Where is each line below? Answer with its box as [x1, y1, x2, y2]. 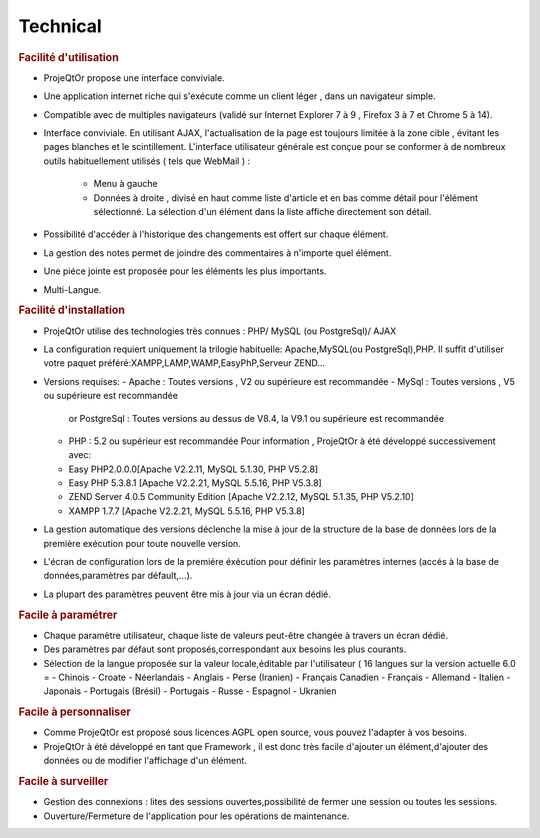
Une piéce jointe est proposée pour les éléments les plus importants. [43, 265, 327, 277]
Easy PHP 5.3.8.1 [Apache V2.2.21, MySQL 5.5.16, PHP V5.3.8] [68, 477, 322, 489]
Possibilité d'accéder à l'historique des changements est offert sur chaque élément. [43, 228, 389, 240]
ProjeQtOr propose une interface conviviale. [43, 71, 225, 84]
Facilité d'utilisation [18, 50, 119, 64]
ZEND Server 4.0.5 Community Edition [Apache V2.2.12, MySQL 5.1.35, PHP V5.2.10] [68, 491, 415, 503]
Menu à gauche [93, 178, 159, 190]
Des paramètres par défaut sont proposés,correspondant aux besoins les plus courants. [43, 643, 407, 655]
